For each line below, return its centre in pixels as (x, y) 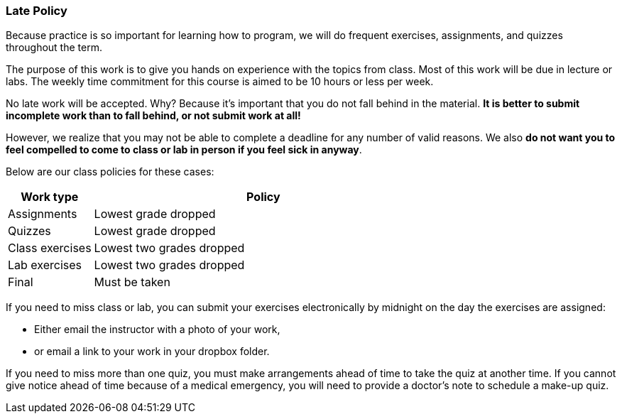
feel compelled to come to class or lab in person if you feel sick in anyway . (184, 150)
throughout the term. (54, 48)
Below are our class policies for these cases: (110, 172)
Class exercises (50, 248)
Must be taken (132, 282)
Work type (50, 197)
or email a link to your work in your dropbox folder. (152, 352)
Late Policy (37, 11)
